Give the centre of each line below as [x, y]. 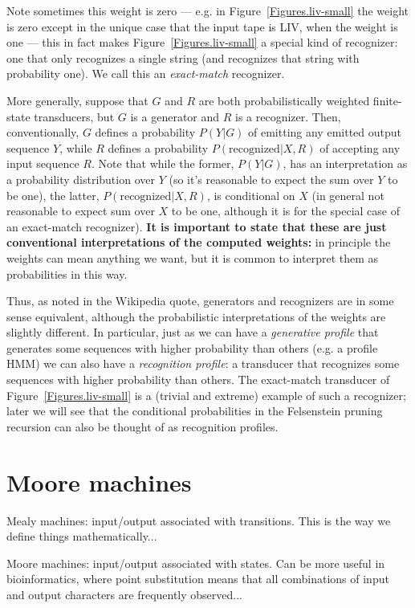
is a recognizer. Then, [288, 116]
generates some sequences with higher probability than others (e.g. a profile [192, 347]
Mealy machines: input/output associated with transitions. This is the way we [199, 520]
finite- [387, 100]
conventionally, [43, 132]
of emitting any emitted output [325, 132]
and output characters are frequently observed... [124, 594]
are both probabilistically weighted [284, 100]
